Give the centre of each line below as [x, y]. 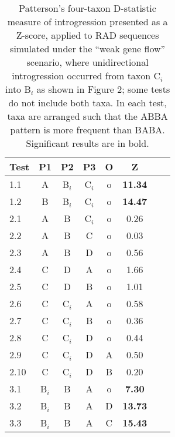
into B [18, 89]
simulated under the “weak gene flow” [88, 48]
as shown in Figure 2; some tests [103, 89]
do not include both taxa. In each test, [88, 102]
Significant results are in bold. [88, 143]
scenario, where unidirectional [88, 62]
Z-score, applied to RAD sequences [88, 35]
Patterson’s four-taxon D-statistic [88, 8]
